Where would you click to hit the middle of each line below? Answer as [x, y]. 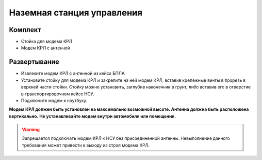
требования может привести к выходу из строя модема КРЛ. [86, 145]
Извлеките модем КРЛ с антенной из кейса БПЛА [73, 73]
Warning [31, 130]
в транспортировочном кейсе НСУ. [58, 94]
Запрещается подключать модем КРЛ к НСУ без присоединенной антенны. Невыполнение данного [126, 138]
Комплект [25, 30]
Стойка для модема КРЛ [47, 42]
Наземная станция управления [76, 13]
